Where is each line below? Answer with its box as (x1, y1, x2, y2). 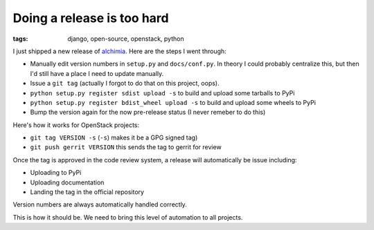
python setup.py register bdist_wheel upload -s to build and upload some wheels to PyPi (30, 98, 317, 106)
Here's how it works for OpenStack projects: (12, 121, 140, 129)
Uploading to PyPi (30, 169, 82, 177)
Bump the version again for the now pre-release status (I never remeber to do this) (30, 108, 266, 117)
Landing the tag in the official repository (30, 188, 145, 196)
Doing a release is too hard (12, 10, 169, 26)
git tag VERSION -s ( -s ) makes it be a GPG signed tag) (30, 133, 198, 142)
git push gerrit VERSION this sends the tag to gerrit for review (30, 143, 222, 151)
